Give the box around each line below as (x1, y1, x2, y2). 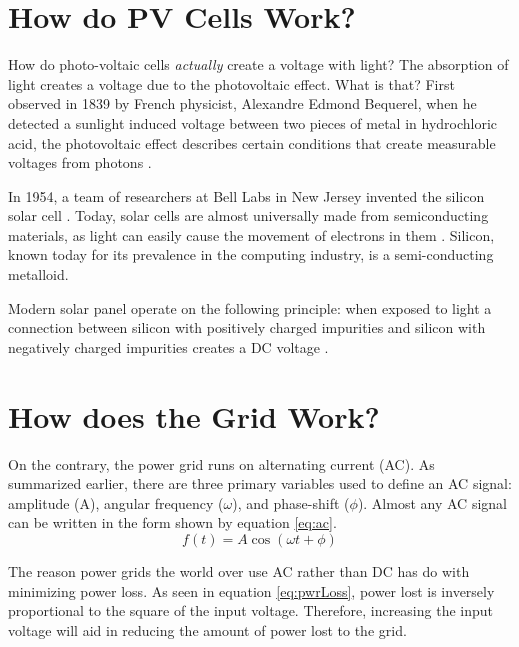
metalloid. (8, 264, 69, 285)
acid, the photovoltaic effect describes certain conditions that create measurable (8, 132, 496, 153)
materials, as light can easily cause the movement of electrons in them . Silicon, (8, 224, 495, 245)
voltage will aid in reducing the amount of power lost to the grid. (8, 619, 407, 640)
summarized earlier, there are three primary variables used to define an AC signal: (8, 473, 512, 494)
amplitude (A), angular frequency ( (8, 492, 224, 513)
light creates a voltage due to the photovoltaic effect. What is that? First (8, 73, 455, 94)
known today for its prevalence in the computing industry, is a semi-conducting (8, 244, 494, 265)
